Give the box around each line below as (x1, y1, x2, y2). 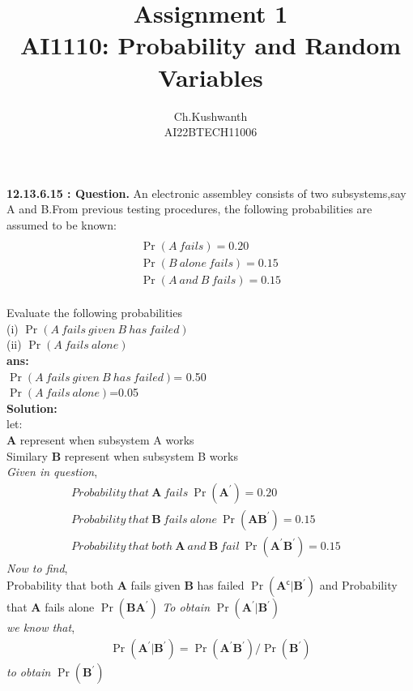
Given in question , (6, 463, 98, 480)
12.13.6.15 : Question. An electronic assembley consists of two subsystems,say (6, 184, 407, 201)
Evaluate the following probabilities (6, 304, 182, 321)
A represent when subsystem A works (6, 431, 194, 448)
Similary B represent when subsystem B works (6, 447, 238, 464)
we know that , (6, 619, 75, 636)
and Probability (319, 577, 398, 594)
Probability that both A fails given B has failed (6, 577, 245, 594)
